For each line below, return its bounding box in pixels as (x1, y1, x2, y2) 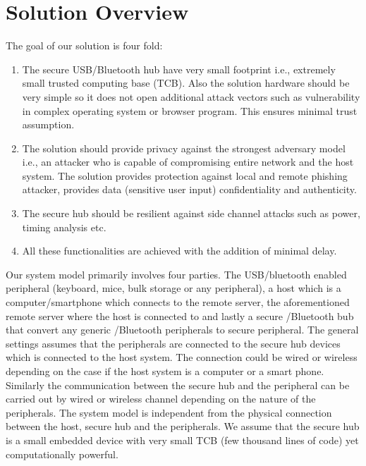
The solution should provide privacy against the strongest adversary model (22, 140, 346, 155)
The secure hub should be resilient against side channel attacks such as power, (22, 206, 360, 221)
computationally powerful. (6, 446, 118, 461)
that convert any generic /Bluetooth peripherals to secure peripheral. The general (6, 322, 359, 337)
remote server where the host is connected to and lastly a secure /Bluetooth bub (6, 308, 354, 323)
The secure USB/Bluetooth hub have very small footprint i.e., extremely (22, 61, 336, 76)
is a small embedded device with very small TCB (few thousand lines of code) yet (6, 432, 359, 447)
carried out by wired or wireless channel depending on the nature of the (6, 391, 316, 406)
